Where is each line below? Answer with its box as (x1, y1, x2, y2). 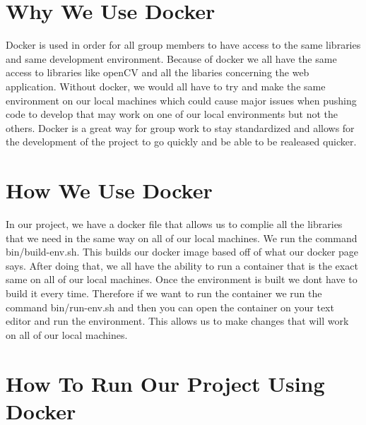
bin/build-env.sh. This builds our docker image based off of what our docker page (6, 244, 359, 259)
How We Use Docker (6, 176, 213, 205)
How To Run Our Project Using (6, 369, 325, 397)
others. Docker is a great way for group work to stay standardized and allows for (6, 120, 355, 135)
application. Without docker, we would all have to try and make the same (6, 78, 326, 93)
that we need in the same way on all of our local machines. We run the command (6, 230, 358, 245)
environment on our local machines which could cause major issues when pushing (6, 92, 357, 107)
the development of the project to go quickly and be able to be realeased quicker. (6, 134, 357, 149)
